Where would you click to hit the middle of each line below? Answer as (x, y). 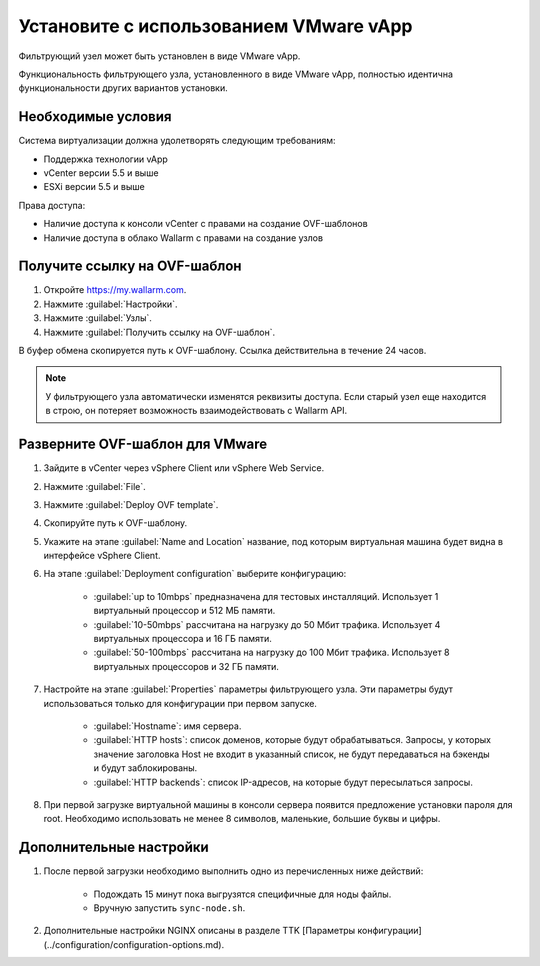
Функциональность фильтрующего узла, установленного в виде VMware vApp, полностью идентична (236, 74)
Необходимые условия (95, 116)
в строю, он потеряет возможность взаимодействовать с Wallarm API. (196, 411)
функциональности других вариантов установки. (123, 88)
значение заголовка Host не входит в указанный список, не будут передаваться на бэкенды (291, 754)
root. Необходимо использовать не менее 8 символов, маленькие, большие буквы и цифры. (242, 819)
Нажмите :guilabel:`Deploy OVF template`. (131, 504)
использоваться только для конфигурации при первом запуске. (180, 703)
